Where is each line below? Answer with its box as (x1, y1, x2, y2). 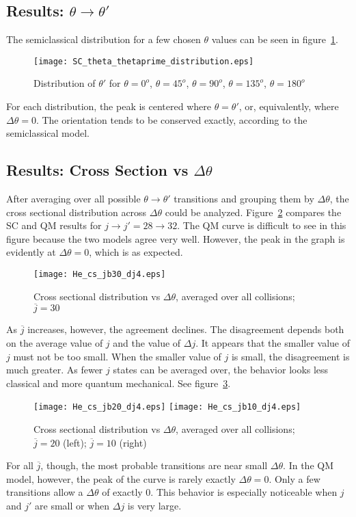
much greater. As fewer (6, 362, 103, 377)
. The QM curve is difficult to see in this (177, 218, 346, 233)
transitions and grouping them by (174, 191, 314, 206)
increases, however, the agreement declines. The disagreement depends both (27, 322, 344, 336)
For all (6, 458, 33, 473)
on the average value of (6, 336, 103, 350)
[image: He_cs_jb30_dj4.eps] (33, 269, 166, 279)
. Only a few (269, 471, 320, 486)
